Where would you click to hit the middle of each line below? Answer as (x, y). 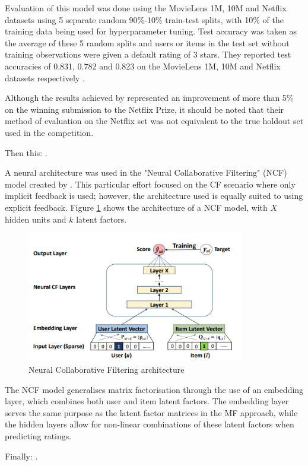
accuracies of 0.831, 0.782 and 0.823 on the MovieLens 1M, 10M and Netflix (143, 66)
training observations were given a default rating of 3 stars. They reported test (148, 54)
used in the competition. (49, 132)
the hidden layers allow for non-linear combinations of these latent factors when (150, 424)
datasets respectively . (45, 77)
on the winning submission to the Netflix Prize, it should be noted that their (145, 109)
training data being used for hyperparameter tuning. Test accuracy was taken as (151, 31)
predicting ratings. (38, 435)
